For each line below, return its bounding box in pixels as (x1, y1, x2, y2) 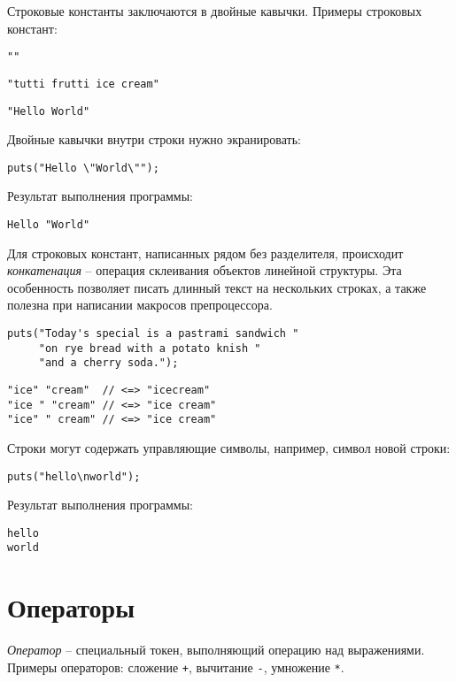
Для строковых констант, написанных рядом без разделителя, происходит (7, 243, 404, 262)
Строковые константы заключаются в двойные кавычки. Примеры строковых (7, 2, 422, 19)
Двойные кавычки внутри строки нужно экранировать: (7, 130, 301, 149)
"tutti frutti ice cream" (7, 77, 159, 90)
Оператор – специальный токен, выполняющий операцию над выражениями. (7, 640, 425, 659)
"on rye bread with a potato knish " (38, 341, 261, 355)
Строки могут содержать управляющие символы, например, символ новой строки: (7, 438, 451, 456)
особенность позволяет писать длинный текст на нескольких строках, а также (7, 278, 427, 296)
